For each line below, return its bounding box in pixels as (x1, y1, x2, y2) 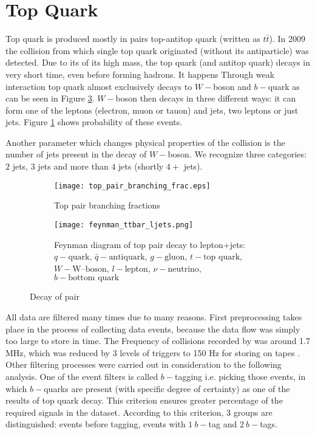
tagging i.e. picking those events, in (174, 370, 306, 382)
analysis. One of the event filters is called (5, 370, 158, 382)
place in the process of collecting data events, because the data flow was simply (5, 322, 300, 335)
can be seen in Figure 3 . (5, 92, 95, 105)
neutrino (168, 264, 199, 274)
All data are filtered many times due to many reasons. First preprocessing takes (5, 310, 302, 323)
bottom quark (68, 274, 120, 283)
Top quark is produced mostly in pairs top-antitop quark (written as (5, 32, 260, 45)
